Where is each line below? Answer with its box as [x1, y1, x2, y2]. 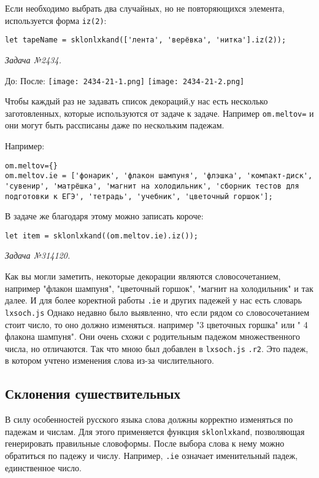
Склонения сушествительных [5, 384, 181, 403]
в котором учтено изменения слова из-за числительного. [5, 354, 214, 367]
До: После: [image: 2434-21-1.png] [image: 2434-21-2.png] [5, 74, 245, 87]
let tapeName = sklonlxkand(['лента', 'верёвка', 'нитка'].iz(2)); [5, 36, 286, 45]
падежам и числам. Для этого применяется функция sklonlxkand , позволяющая [5, 425, 305, 437]
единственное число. [5, 461, 82, 474]
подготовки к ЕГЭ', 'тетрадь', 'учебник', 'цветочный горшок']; [5, 192, 273, 201]
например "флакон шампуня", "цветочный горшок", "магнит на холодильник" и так [5, 281, 313, 294]
